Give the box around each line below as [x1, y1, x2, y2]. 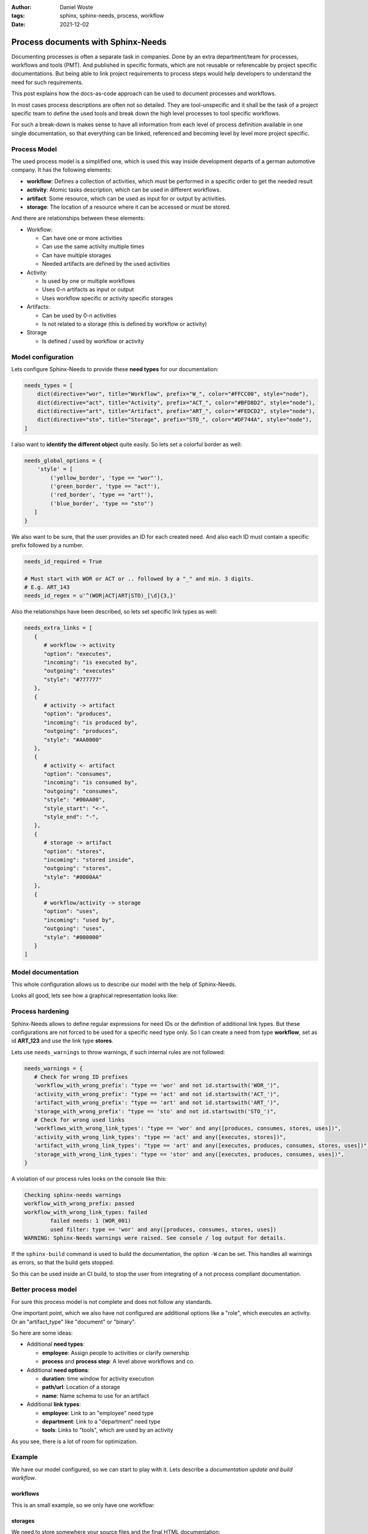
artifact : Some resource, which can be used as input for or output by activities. [26, 195, 227, 202]
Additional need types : [26, 1341, 85, 1348]
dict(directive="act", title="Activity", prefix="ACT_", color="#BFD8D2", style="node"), [37, 399, 316, 406]
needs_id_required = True [24, 558, 102, 565]
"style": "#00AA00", [44, 796, 105, 803]
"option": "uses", [44, 908, 99, 915]
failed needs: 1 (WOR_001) [50, 1217, 131, 1224]
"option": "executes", [44, 650, 112, 657]
